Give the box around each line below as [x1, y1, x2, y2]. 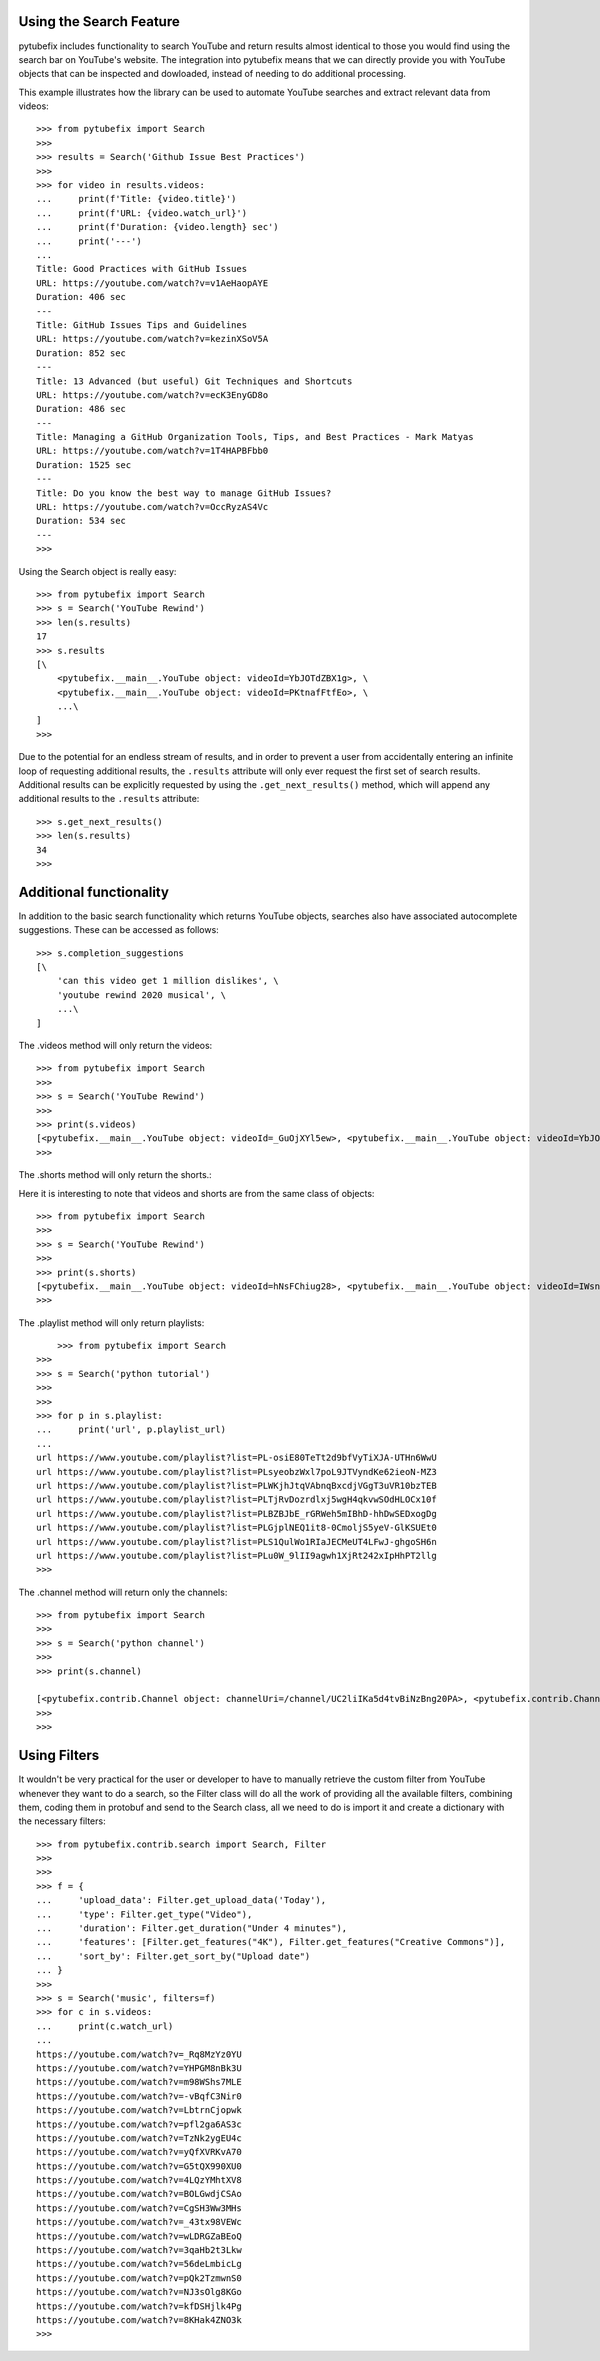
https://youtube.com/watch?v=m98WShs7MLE [36, 2076, 242, 2088]
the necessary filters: [18, 1815, 106, 1827]
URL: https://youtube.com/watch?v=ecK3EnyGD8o [36, 389, 269, 400]
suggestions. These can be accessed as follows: [18, 924, 219, 936]
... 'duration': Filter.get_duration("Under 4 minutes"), [36, 1923, 348, 1934]
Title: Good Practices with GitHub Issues [36, 263, 248, 275]
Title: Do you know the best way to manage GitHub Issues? [36, 487, 332, 499]
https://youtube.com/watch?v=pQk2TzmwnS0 [36, 2272, 242, 2284]
